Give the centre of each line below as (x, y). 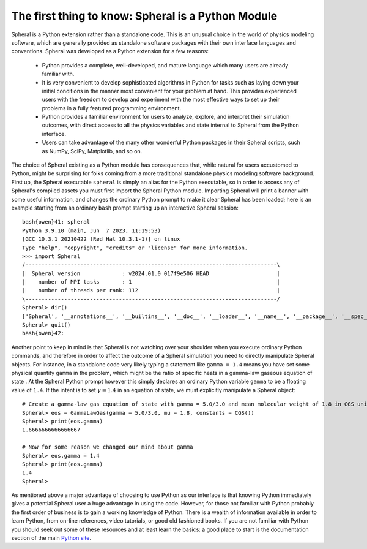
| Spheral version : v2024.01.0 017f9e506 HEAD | (151, 273)
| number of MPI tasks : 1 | (151, 282)
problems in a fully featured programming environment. (112, 108)
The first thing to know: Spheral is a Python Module (144, 16)
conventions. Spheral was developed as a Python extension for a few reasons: (110, 51)
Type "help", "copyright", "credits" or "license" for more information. (135, 248)
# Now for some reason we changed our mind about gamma (108, 447)
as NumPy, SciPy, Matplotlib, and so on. (92, 151)
